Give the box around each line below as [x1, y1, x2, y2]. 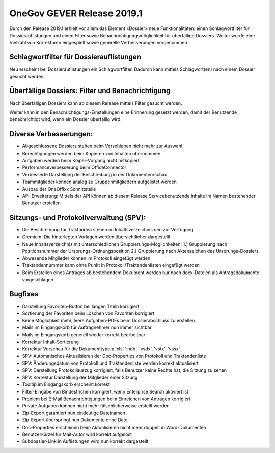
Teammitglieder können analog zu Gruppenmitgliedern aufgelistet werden [22, 178, 177, 185]
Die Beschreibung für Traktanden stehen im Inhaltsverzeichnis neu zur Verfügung [22, 227, 194, 233]
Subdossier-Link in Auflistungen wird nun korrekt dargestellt [22, 438, 149, 444]
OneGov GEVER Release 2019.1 [9, 8, 143, 19]
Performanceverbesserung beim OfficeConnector [22, 164, 127, 170]
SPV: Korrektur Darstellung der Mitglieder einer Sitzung [22, 374, 138, 380]
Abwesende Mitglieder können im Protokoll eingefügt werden [22, 255, 151, 261]
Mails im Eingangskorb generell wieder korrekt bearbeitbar [22, 331, 146, 338]
